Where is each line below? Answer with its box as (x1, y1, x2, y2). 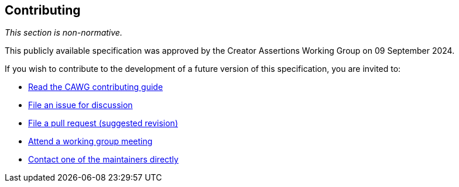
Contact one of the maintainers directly (28, 154, 179, 165)
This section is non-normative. (5, 27, 122, 38)
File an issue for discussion (28, 100, 133, 110)
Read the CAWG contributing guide (28, 82, 163, 92)
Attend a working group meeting (28, 136, 153, 147)
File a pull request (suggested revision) (28, 118, 178, 129)
